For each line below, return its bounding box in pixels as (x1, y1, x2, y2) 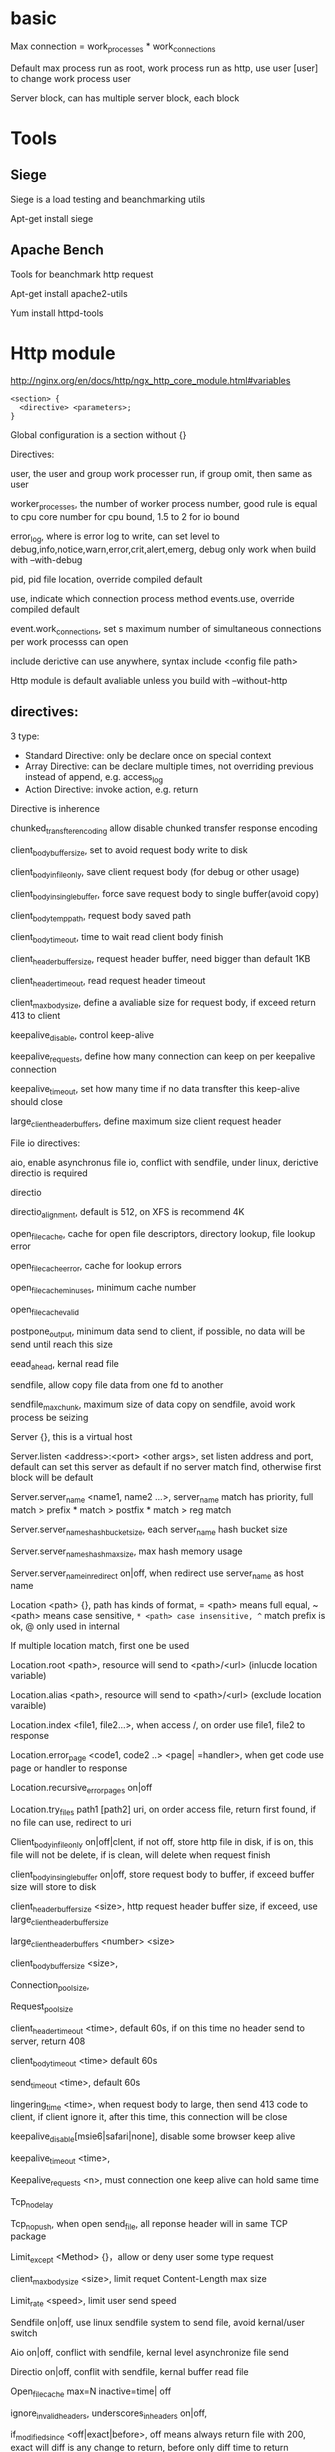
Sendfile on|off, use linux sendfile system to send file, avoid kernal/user (10, 2316, 305, 2328)
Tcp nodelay (10, 2195, 54, 2210)
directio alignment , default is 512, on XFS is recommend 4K (10, 1205, 245, 1220)
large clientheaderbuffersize (10, 1913, 109, 1927)
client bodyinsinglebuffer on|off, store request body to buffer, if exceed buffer (10, 1868, 315, 1882)
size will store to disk (10, 1881, 97, 1893)
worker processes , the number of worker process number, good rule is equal (10, 498, 318, 512)
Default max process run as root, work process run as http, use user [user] (10, 62, 319, 74)
